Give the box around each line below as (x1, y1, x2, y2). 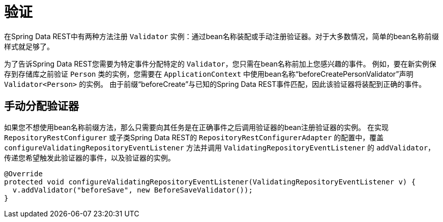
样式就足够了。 (4, 42, 54, 51)
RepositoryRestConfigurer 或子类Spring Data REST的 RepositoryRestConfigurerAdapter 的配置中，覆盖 (4, 133, 384, 142)
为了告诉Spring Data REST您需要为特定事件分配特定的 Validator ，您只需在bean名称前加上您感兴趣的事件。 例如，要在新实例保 (4, 59, 436, 68)
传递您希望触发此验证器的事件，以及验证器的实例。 (4, 153, 175, 162)
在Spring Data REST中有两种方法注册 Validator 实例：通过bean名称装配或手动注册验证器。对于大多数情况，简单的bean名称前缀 (4, 31, 439, 41)
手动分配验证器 (4, 100, 79, 113)
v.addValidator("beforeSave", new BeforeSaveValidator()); (12, 185, 253, 194)
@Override (4, 169, 43, 178)
